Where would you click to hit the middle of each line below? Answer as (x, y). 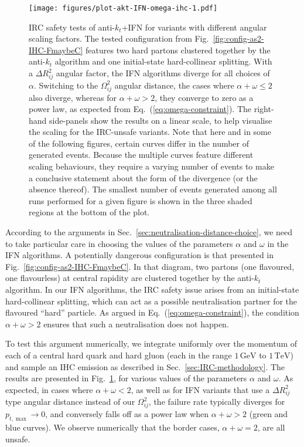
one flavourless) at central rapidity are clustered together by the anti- (130, 278)
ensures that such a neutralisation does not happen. (136, 324)
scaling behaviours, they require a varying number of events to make (151, 166)
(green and (269, 414)
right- (264, 109)
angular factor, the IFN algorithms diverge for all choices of (163, 73)
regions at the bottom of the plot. (89, 212)
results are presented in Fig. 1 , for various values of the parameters (126, 378)
